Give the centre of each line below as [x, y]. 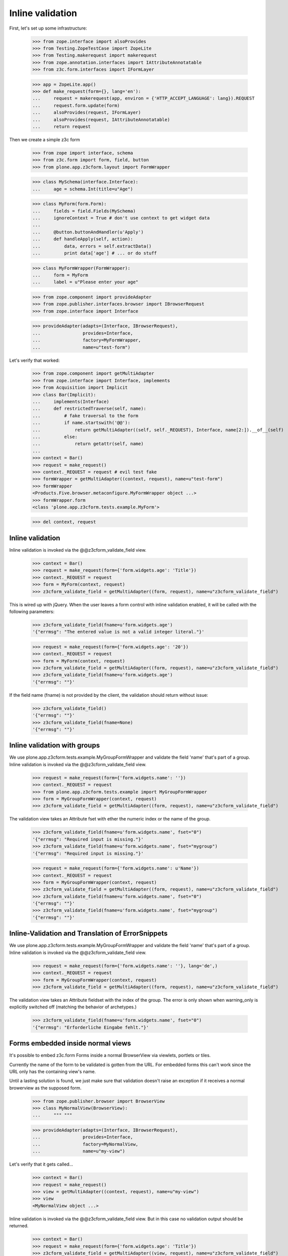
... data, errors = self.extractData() [92, 246]
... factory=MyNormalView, [85, 1144]
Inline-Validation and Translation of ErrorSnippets [89, 934]
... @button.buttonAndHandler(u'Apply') [88, 232]
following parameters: [32, 611]
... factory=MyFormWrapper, [87, 340]
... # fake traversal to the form [85, 415]
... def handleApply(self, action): [83, 239]
